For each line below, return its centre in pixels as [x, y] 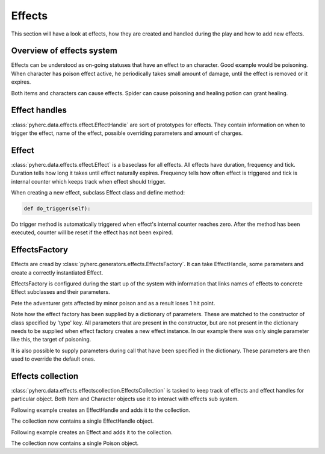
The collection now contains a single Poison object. [75, 443]
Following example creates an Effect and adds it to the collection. [92, 432]
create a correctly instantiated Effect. [57, 272]
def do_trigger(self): [57, 208]
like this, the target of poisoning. [51, 340]
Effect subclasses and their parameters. [60, 292]
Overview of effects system [64, 51]
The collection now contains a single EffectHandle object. [82, 421]
